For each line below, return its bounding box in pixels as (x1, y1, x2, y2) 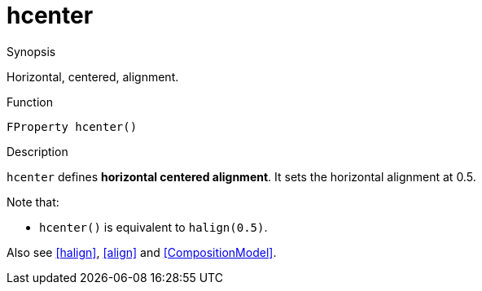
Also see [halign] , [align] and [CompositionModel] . (7, 245, 277, 259)
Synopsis (7, 44, 56, 59)
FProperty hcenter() (7, 119, 138, 133)
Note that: (7, 194, 59, 209)
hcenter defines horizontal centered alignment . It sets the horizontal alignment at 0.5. (7, 169, 476, 184)
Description (7, 144, 68, 159)
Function (7, 94, 53, 109)
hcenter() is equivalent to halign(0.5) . (39, 219, 268, 234)
